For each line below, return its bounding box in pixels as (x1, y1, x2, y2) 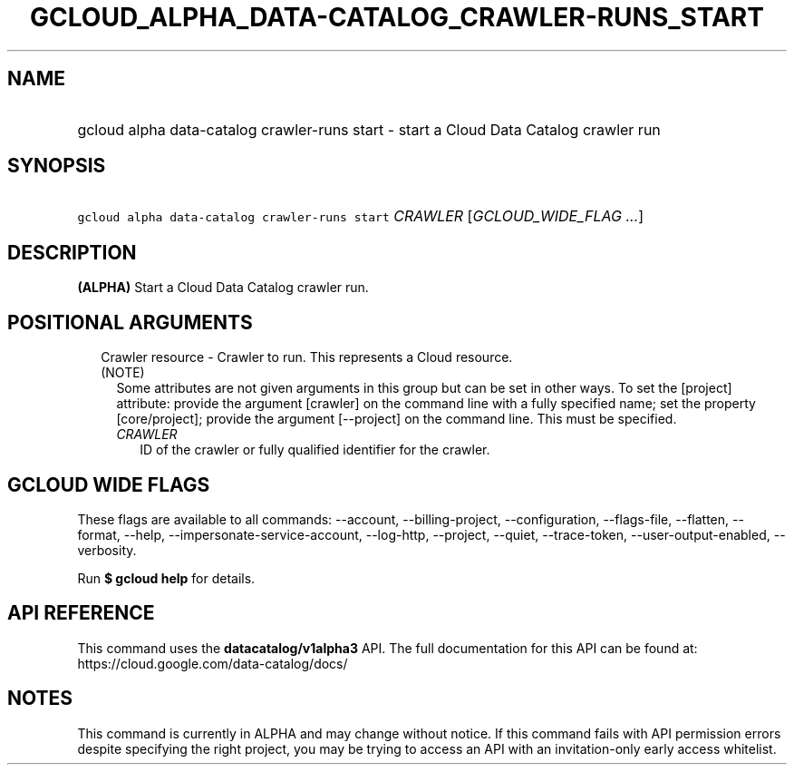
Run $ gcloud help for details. (77, 570, 256, 586)
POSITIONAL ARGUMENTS (7, 310, 253, 334)
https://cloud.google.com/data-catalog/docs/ (77, 655, 348, 671)
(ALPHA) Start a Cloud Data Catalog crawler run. (77, 279, 369, 296)
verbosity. (77, 542, 137, 558)
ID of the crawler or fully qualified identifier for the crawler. (140, 442, 490, 458)
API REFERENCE (7, 601, 155, 625)
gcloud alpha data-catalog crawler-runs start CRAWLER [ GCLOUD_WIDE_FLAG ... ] (77, 207, 644, 226)
